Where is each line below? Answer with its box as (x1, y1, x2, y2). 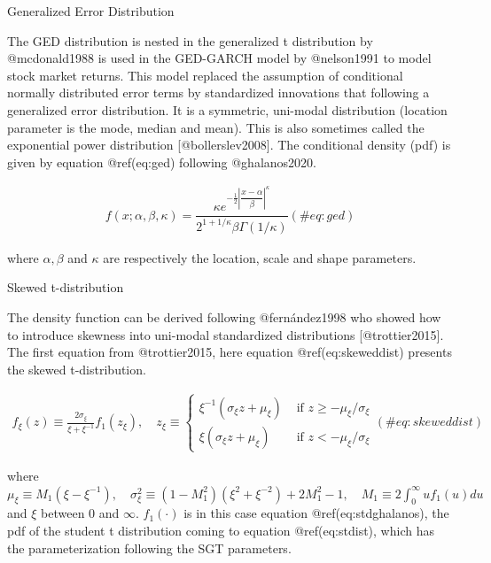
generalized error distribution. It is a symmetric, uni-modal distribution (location (7, 100, 448, 119)
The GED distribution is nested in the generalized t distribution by (7, 31, 373, 50)
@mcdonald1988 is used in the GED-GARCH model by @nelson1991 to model (7, 49, 432, 67)
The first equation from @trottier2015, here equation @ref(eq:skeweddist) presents (7, 343, 452, 361)
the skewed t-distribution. (7, 359, 146, 378)
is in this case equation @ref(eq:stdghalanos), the (183, 504, 449, 522)
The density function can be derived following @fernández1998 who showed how (7, 308, 441, 327)
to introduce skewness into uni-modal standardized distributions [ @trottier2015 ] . (7, 325, 444, 343)
